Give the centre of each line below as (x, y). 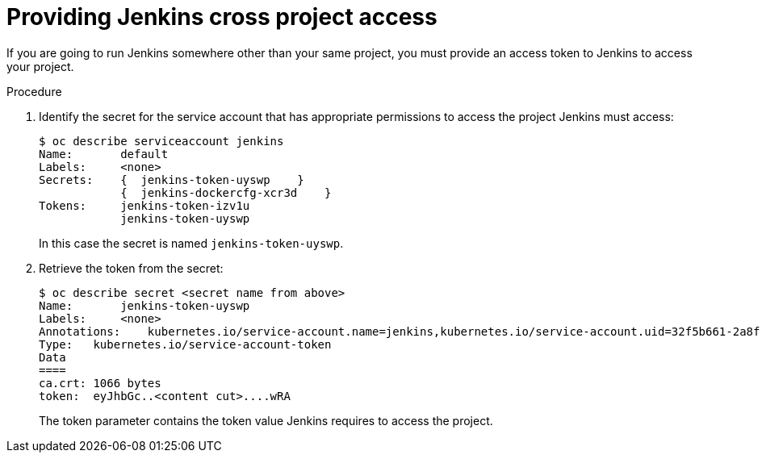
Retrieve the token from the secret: (131, 268)
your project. (40, 66)
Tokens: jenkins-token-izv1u (144, 205)
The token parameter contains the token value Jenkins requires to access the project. (266, 420)
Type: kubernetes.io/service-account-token (185, 344)
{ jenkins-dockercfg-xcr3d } (226, 192)
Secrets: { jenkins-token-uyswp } (172, 179)
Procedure (34, 91)
